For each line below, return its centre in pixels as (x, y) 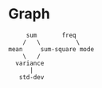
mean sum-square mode (51, 49)
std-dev (31, 77)
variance (30, 63)
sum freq (51, 35)
